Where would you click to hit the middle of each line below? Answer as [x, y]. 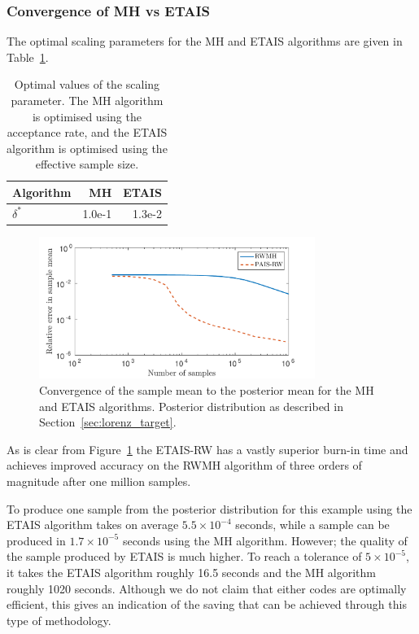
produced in [36, 540]
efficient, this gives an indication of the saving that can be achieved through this [207, 604]
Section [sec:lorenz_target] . [108, 422]
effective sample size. [87, 164]
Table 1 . [28, 57]
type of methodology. [59, 620]
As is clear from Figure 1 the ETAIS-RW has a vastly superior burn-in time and [207, 449]
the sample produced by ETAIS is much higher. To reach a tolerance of [184, 556]
